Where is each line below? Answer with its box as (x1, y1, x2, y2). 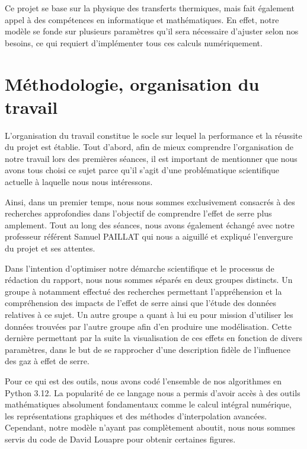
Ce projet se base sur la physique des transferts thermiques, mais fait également (5, 2, 295, 14)
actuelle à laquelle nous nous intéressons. (5, 176, 153, 188)
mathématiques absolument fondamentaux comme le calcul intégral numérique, (5, 398, 292, 410)
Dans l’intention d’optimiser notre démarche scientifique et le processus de (5, 262, 274, 274)
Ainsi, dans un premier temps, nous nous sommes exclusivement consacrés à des (5, 195, 295, 208)
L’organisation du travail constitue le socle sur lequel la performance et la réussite (5, 129, 302, 141)
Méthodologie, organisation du (5, 71, 260, 95)
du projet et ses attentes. (5, 242, 95, 254)
